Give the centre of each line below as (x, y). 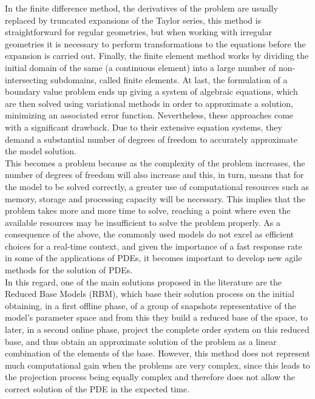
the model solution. (41, 151)
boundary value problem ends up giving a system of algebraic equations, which (151, 91)
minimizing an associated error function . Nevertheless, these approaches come (149, 115)
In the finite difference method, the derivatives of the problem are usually (141, 8)
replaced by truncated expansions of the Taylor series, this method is (133, 20)
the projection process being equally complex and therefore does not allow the (150, 377)
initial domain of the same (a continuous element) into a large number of (141, 67)
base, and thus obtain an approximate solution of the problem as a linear (141, 341)
